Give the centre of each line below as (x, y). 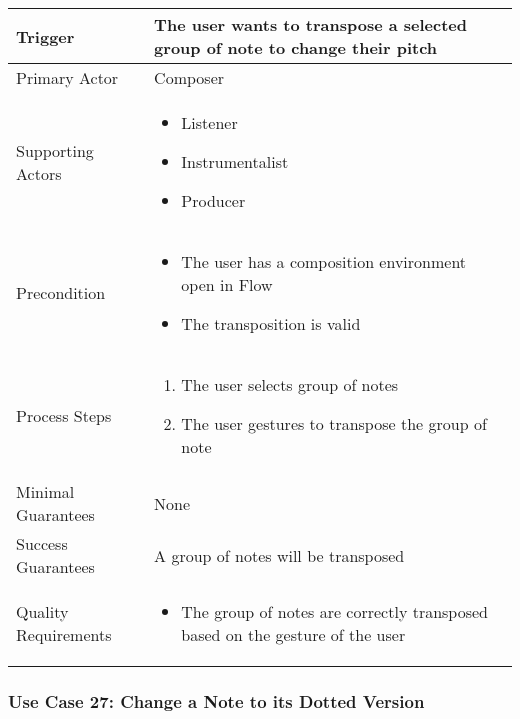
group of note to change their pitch (296, 47)
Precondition (61, 292)
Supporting (55, 150)
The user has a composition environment (324, 261)
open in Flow (227, 284)
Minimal (45, 491)
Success (42, 543)
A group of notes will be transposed (279, 555)
